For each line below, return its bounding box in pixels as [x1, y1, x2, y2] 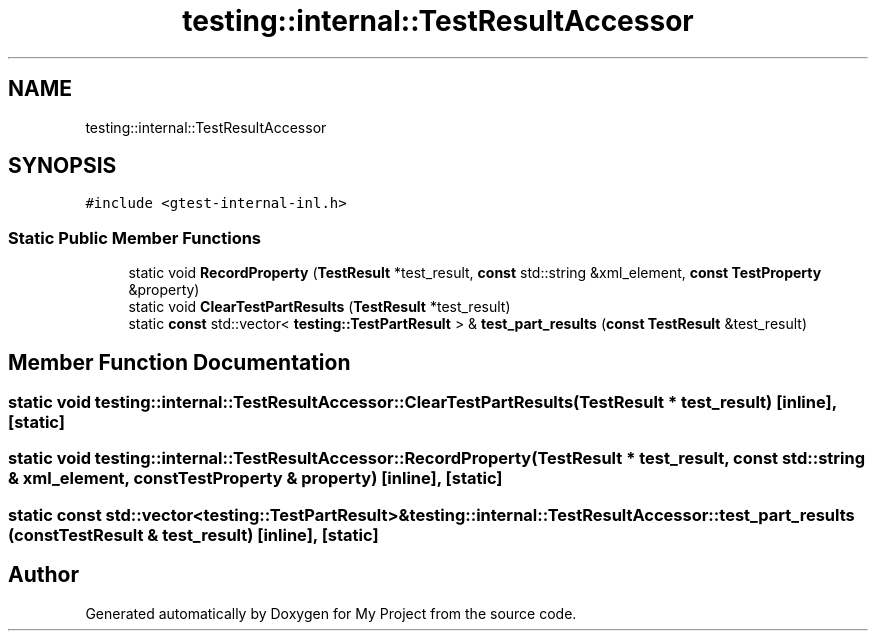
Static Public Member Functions [8, 227, 262, 248]
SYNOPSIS [8, 153, 117, 179]
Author [8, 562, 79, 588]
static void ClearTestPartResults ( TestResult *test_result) [128, 298, 511, 316]
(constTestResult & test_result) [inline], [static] [8, 524, 379, 545]
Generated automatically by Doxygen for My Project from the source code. [85, 604, 577, 622]
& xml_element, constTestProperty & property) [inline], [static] [8, 468, 503, 489]
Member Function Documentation [8, 349, 351, 375]
